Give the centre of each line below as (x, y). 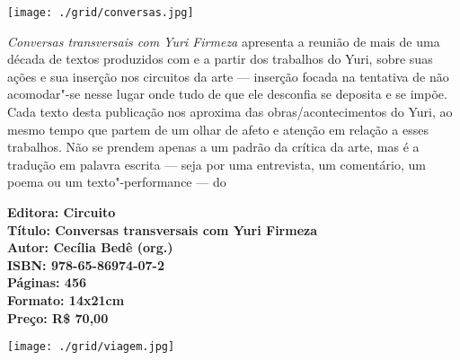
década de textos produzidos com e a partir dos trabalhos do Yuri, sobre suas (220, 59)
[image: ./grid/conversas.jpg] (101, 13)
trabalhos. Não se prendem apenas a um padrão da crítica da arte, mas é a (213, 147)
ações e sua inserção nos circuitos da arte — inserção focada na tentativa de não (228, 76)
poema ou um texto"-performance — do (117, 182)
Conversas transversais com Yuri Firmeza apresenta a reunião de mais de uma (224, 41)
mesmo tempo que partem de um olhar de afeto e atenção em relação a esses (218, 129)
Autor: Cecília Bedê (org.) (90, 247)
